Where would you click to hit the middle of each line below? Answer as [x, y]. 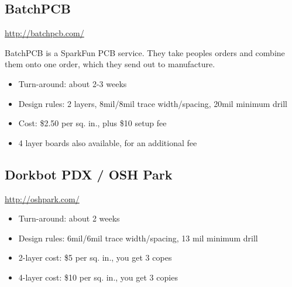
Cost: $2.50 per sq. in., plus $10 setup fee [92, 123]
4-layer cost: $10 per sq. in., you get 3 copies [98, 277]
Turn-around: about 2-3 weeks [73, 83]
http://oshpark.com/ [42, 198]
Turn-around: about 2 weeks [69, 218]
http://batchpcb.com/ [44, 33]
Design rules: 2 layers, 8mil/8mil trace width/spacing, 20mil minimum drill [153, 103]
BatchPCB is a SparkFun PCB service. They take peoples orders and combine [145, 52]
